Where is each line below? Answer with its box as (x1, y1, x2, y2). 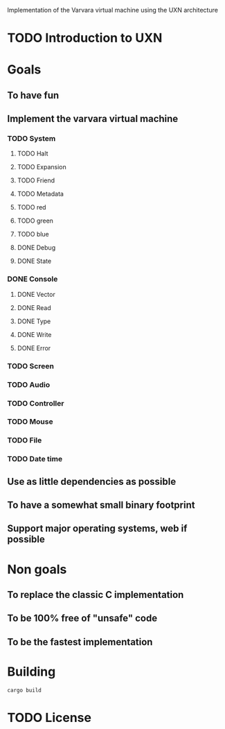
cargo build (7, 687, 42, 694)
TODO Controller (7, 398, 64, 408)
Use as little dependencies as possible (7, 475, 177, 488)
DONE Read (17, 303, 52, 311)
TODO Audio (7, 379, 51, 389)
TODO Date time (7, 454, 63, 464)
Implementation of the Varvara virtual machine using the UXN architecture (7, 6, 218, 14)
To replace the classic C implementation (7, 589, 184, 601)
